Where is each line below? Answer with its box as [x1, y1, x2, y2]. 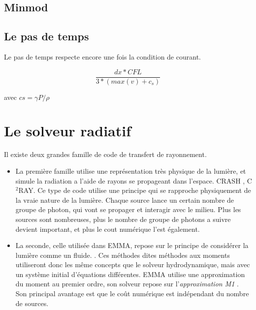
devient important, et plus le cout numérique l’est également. [15, 223, 200, 234]
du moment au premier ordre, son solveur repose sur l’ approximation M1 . [15, 279, 239, 289]
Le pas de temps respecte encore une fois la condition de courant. [4, 51, 201, 62]
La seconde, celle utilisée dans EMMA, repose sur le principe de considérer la [15, 240, 249, 250]
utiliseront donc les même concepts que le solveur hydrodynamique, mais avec [15, 259, 250, 270]
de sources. [15, 298, 49, 308]
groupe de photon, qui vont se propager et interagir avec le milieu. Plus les [15, 204, 241, 215]
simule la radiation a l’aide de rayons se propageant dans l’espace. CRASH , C [15, 175, 252, 186]
